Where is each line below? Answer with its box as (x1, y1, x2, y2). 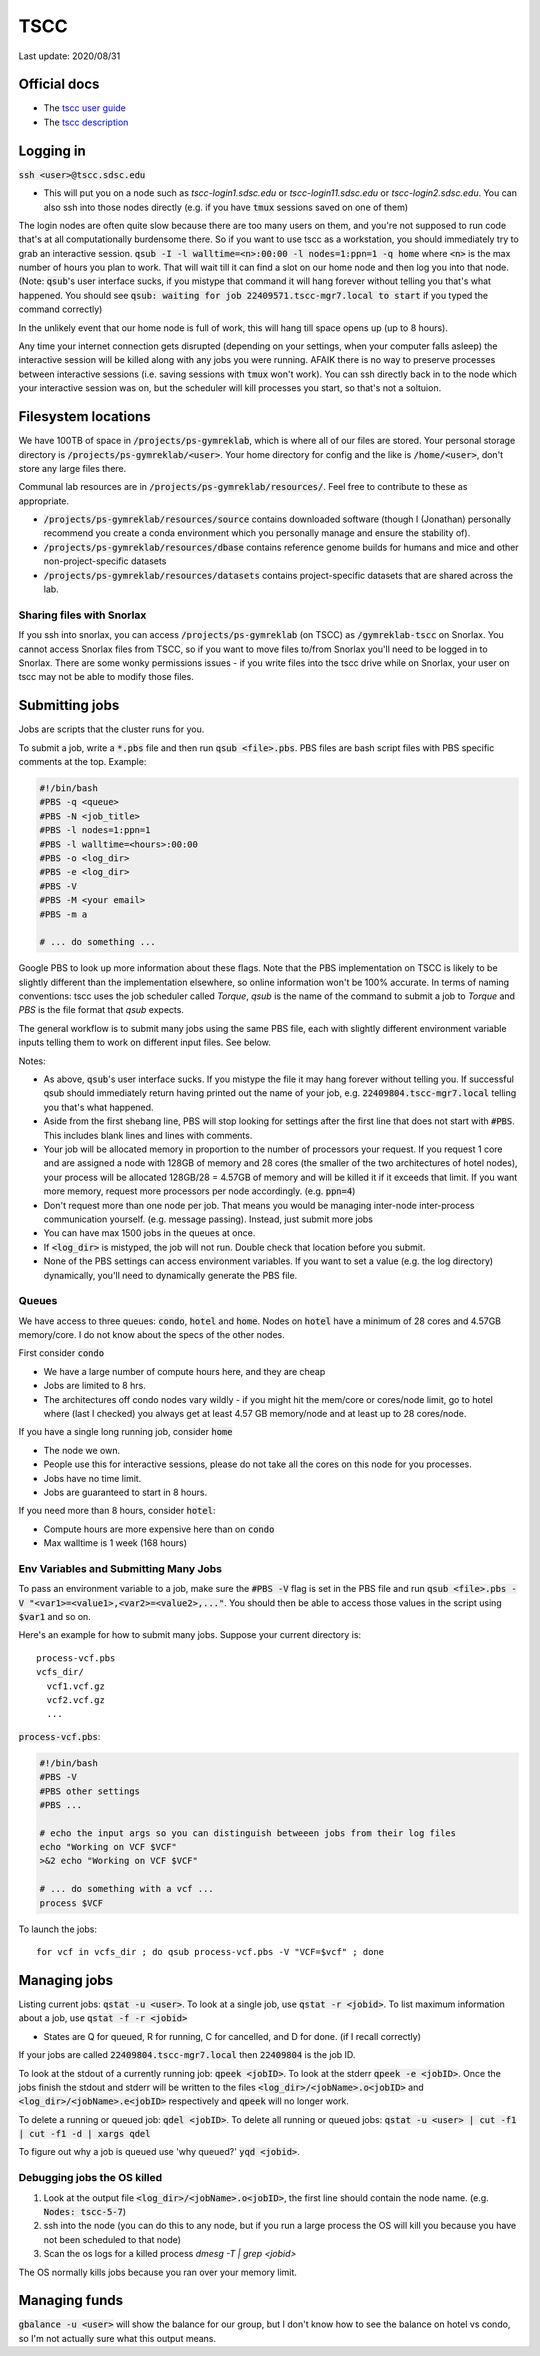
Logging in (18, 142, 87, 159)
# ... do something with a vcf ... (39, 1883, 214, 1895)
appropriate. (18, 495, 70, 507)
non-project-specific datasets (43, 555, 167, 567)
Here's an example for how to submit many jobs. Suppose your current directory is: (18, 1629, 362, 1641)
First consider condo (18, 1347, 105, 1359)
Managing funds (18, 2292, 124, 2309)
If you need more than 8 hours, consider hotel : (18, 1505, 216, 1517)
